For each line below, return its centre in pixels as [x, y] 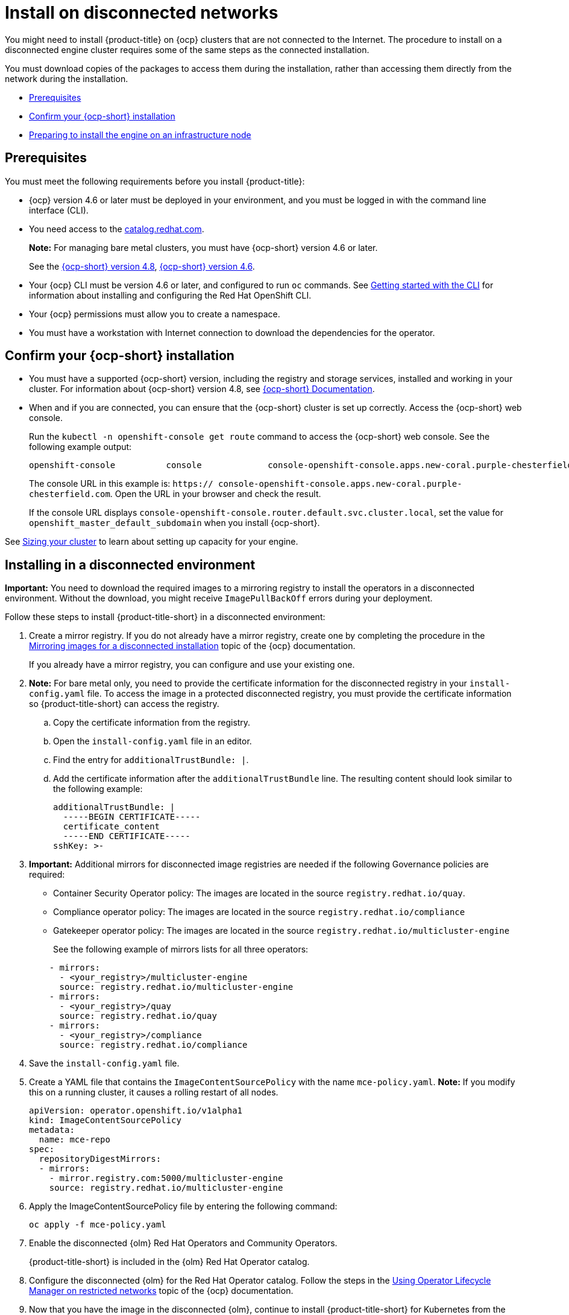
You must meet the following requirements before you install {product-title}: [155, 181]
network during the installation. [67, 78]
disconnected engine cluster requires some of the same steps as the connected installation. [187, 49]
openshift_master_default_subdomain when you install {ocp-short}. [174, 523]
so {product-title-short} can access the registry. [124, 704]
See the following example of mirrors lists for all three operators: [181, 949]
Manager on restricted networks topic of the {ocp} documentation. [161, 1291]
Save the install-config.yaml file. [104, 1063]
